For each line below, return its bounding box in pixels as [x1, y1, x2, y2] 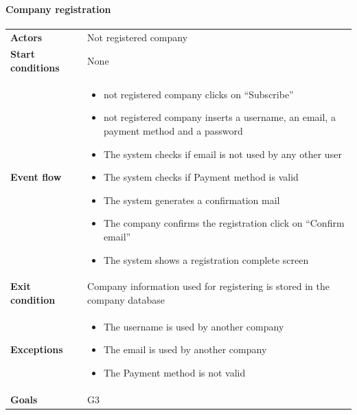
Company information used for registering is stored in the [87, 279, 330, 293]
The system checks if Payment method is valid [103, 170, 299, 184]
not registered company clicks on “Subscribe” [103, 87, 294, 101]
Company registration [5, 1, 111, 16]
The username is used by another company [103, 319, 284, 333]
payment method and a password [103, 124, 243, 138]
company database [87, 293, 165, 307]
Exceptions [10, 342, 63, 357]
